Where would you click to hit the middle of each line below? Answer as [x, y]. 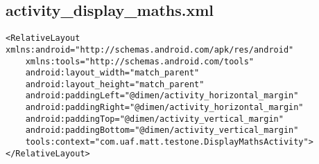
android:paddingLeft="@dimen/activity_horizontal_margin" [162, 96]
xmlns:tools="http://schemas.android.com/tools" [139, 61]
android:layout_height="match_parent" [115, 84]
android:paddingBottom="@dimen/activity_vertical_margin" [162, 130]
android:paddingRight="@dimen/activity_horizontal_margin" [164, 108]
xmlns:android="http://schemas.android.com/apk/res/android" [150, 49]
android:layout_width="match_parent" [112, 73]
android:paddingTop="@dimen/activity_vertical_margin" [154, 119]
